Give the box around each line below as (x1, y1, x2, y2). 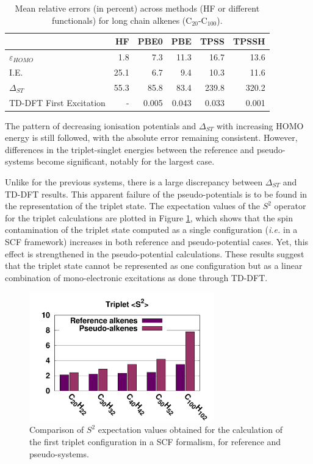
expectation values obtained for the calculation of (98, 423, 283, 436)
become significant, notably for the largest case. (36, 155, 215, 168)
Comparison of (29, 423, 84, 436)
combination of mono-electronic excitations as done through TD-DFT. (5, 271, 268, 284)
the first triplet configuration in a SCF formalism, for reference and (29, 435, 281, 448)
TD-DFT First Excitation (9, 96, 106, 109)
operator (274, 199, 306, 212)
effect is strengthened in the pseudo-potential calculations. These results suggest (5, 247, 304, 260)
